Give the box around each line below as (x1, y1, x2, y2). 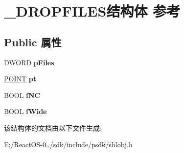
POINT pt (4, 74, 36, 84)
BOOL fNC (4, 90, 41, 100)
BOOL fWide (4, 106, 47, 116)
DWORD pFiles (4, 57, 54, 67)
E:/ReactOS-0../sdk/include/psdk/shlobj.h (4, 139, 133, 149)
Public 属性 (4, 34, 62, 49)
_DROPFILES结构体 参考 (4, 1, 181, 21)
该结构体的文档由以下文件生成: (4, 122, 102, 133)
